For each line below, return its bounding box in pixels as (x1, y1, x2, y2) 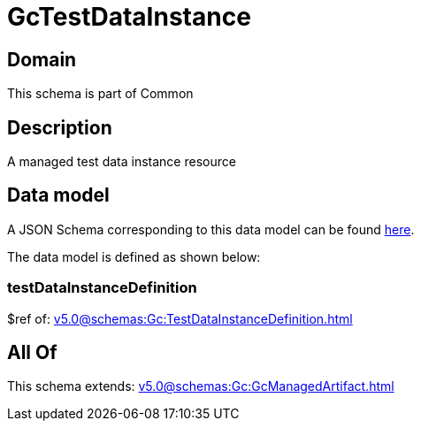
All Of (7, 341, 57, 364)
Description (7, 116, 112, 139)
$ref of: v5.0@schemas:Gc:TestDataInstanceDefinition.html (7, 310, 353, 326)
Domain (7, 48, 77, 71)
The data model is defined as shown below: (7, 248, 261, 264)
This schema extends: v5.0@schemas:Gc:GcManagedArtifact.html (7, 378, 394, 394)
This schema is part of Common (7, 86, 194, 102)
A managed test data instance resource (7, 154, 236, 170)
